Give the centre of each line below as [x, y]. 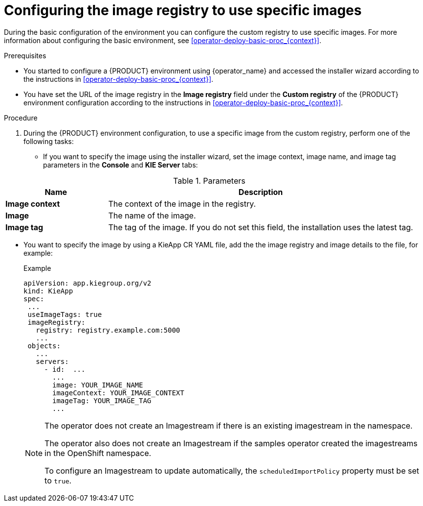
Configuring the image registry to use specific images [183, 10]
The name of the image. [152, 215]
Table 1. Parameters [209, 181]
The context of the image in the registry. [182, 204]
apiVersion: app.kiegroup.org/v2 [88, 283]
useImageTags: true [65, 314]
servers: [52, 361]
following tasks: [49, 141]
